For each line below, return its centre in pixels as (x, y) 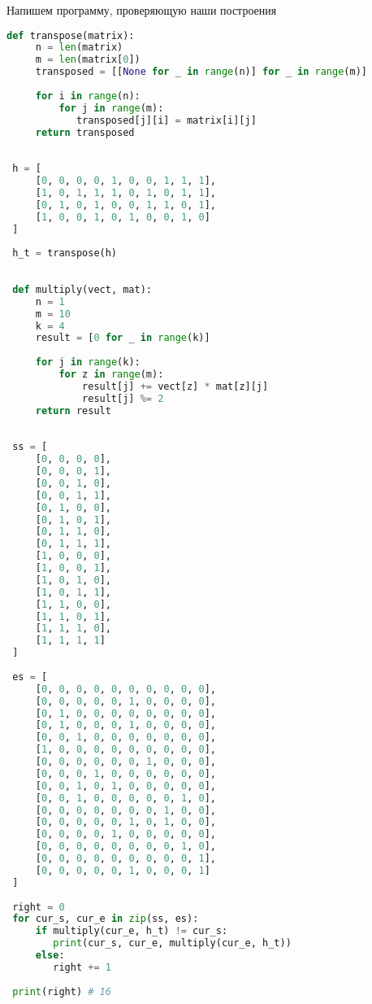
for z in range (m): (111, 375)
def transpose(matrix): (71, 35)
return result (73, 410)
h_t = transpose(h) (65, 253)
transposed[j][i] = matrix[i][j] (166, 120)
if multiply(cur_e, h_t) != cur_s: (132, 931)
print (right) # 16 (62, 991)
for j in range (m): (111, 108)
